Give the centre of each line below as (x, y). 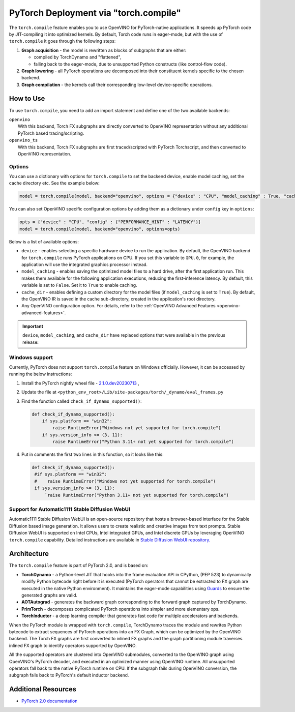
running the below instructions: (41, 374)
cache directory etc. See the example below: (54, 183)
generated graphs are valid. (49, 595)
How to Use (27, 99)
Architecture (29, 554)
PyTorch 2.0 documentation (49, 701)
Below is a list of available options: (44, 241)
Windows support (31, 357)
